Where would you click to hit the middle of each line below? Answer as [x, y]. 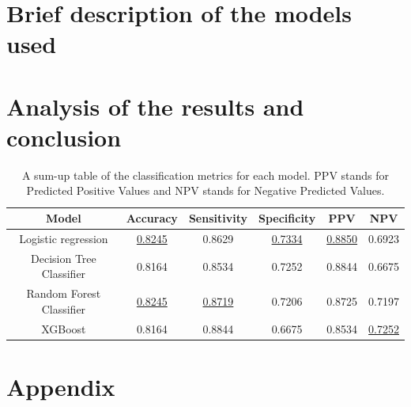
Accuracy [152, 218]
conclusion [64, 137]
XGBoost [64, 328]
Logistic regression [64, 238]
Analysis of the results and [155, 106]
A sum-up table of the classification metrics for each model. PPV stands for [205, 175]
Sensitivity [218, 218]
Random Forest [64, 293]
